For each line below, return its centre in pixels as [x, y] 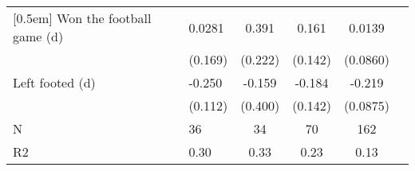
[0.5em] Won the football [82, 18]
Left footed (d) [54, 82]
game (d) [38, 36]
